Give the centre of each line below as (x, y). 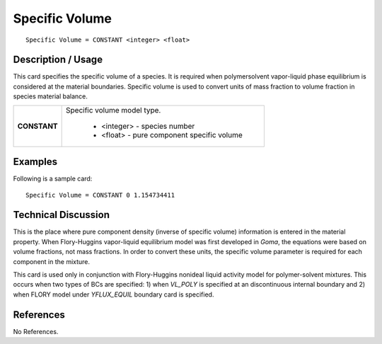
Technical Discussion (61, 215)
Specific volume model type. (114, 110)
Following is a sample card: (53, 179)
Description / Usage (58, 60)
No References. (36, 331)
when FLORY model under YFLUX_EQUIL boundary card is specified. (114, 294)
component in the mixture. (52, 261)
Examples (35, 162)
